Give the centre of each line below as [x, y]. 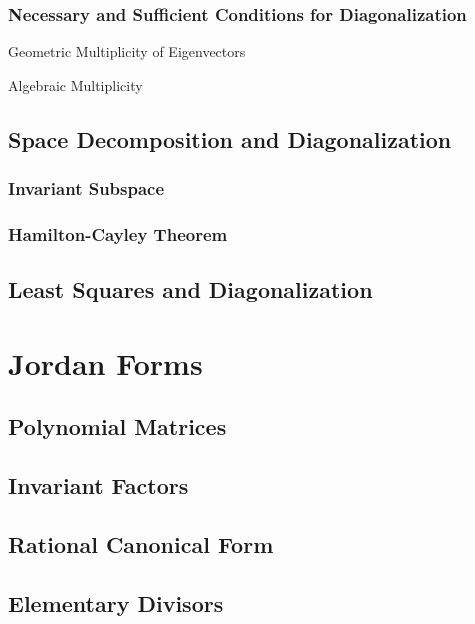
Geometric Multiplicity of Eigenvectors [127, 51]
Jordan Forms [105, 362]
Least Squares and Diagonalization [190, 289]
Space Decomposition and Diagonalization [230, 138]
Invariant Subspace [86, 188]
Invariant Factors [98, 485]
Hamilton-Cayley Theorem [118, 233]
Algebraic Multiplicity [75, 84]
